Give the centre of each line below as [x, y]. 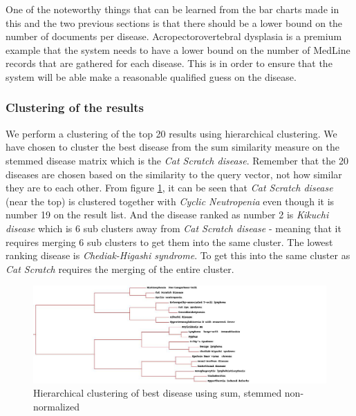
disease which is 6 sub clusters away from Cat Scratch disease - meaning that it [174, 228]
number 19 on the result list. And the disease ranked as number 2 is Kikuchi [167, 215]
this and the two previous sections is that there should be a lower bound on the [174, 22]
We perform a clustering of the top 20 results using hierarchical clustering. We [171, 133]
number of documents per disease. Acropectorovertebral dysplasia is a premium [174, 36]
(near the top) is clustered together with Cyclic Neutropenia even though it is [170, 201]
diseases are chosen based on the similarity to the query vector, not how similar [174, 174]
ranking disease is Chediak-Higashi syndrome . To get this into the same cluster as [178, 255]
